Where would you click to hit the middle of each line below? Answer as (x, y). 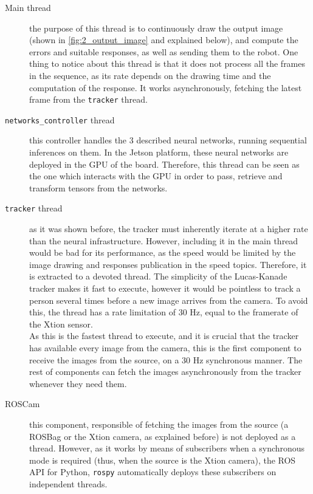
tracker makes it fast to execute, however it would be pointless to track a (165, 288)
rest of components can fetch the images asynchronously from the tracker (165, 372)
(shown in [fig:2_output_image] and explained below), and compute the (164, 40)
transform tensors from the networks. (98, 187)
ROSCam (22, 404)
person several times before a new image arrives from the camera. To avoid (169, 300)
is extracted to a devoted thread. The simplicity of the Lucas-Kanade (158, 276)
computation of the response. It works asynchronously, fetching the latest (166, 87)
